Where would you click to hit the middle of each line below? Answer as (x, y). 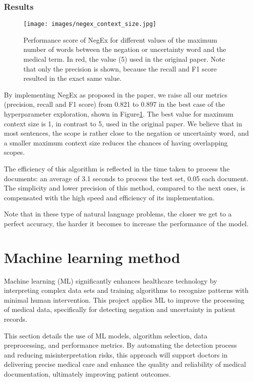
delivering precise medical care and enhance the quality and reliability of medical (125, 364)
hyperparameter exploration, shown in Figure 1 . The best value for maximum (119, 114)
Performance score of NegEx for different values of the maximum (120, 39)
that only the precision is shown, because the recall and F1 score (120, 68)
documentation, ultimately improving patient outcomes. (87, 374)
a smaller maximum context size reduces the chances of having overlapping (116, 142)
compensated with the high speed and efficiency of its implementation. (109, 197)
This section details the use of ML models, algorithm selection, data (106, 335)
